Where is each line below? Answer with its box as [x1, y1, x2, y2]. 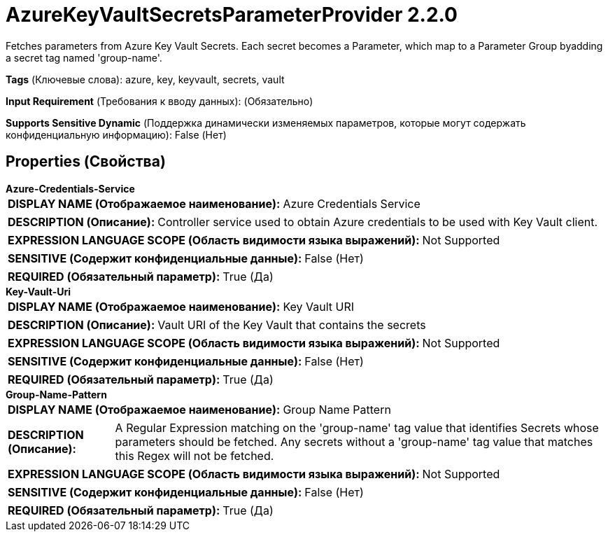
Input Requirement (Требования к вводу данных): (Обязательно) [6, 95, 313, 107]
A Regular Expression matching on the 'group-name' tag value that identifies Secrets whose [115, 420, 599, 435]
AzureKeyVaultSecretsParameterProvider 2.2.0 [6, 3, 458, 27]
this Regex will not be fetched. [115, 448, 274, 463]
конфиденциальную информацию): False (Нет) [6, 128, 227, 141]
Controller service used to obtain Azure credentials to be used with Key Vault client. [157, 214, 598, 229]
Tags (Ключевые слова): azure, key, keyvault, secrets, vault [6, 73, 285, 85]
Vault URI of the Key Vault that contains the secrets [157, 317, 426, 332]
